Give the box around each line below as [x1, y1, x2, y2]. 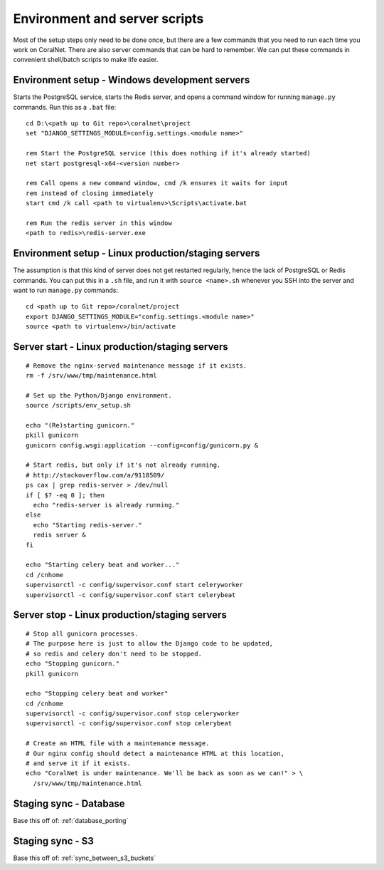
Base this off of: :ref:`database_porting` [13, 816, 129, 824]
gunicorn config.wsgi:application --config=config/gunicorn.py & [26, 441, 259, 449]
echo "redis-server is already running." [33, 501, 180, 509]
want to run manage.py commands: [13, 286, 119, 294]
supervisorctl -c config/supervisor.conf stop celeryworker [26, 710, 240, 718]
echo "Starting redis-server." [33, 521, 142, 529]
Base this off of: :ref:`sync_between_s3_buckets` [13, 854, 156, 862]
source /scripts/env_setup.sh [26, 401, 132, 410]
